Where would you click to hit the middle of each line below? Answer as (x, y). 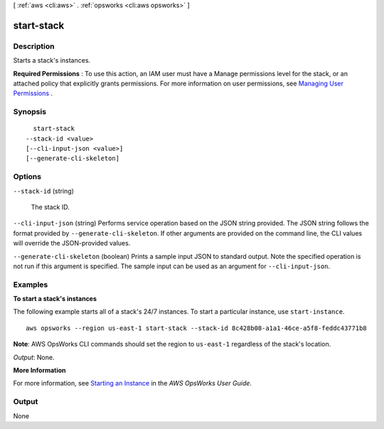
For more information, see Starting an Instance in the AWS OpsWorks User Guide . (133, 383)
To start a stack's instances (55, 299)
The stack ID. (50, 207)
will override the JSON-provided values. (72, 243)
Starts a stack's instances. (52, 60)
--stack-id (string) (44, 191)
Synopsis (30, 112)
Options (27, 176)
